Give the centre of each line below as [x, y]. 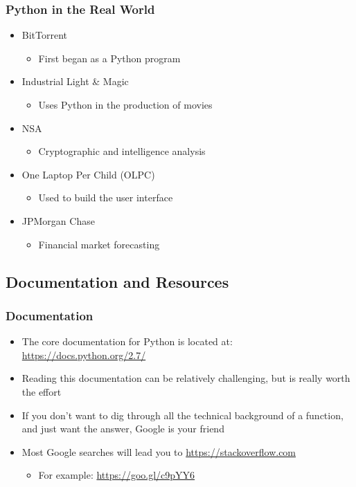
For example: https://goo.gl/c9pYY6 [117, 475]
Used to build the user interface [106, 197]
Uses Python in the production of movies [125, 104]
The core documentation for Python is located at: [127, 341]
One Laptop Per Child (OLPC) [88, 174]
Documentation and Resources [117, 281]
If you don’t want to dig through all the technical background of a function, [183, 415]
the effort [42, 391]
